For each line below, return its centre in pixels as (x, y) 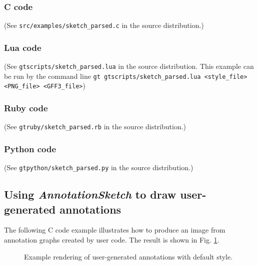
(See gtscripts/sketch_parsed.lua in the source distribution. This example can (129, 66)
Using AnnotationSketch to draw (90, 194)
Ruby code (26, 108)
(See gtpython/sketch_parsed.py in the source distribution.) (99, 167)
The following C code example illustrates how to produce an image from (115, 230)
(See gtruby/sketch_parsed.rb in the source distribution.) (95, 127)
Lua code (23, 47)
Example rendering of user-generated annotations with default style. (128, 256)
